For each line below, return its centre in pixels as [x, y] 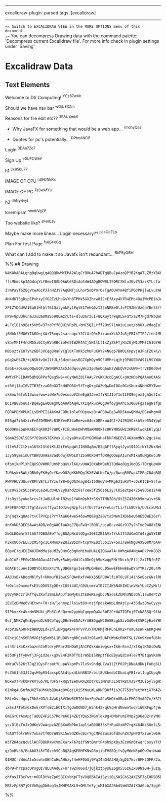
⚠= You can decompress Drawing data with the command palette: [71, 36]
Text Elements [28, 85]
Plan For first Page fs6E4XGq [33, 243]
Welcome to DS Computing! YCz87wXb [43, 97]
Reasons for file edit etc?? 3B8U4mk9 [42, 118]
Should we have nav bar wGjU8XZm [40, 107]
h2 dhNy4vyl [17, 202]
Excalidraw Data [39, 66]
